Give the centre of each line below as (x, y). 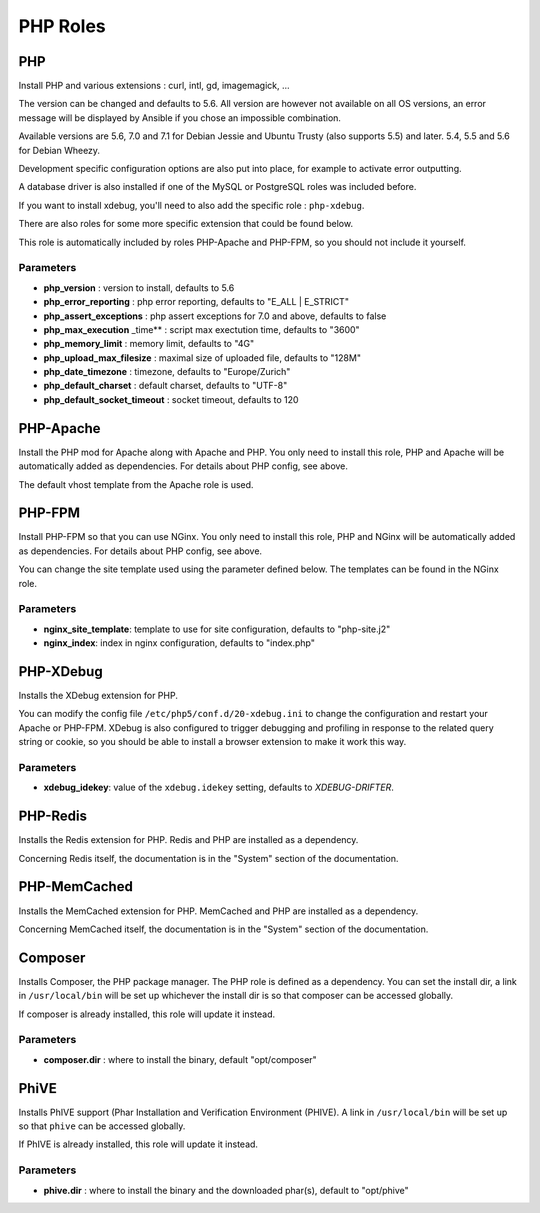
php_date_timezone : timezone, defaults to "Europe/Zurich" (167, 372)
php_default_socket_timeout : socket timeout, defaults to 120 (171, 399)
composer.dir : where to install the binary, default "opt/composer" (180, 1059)
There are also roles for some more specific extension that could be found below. (186, 224)
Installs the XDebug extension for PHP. (98, 696)
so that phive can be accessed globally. (102, 1126)
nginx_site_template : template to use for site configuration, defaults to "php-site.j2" (217, 629)
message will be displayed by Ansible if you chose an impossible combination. (180, 117)
